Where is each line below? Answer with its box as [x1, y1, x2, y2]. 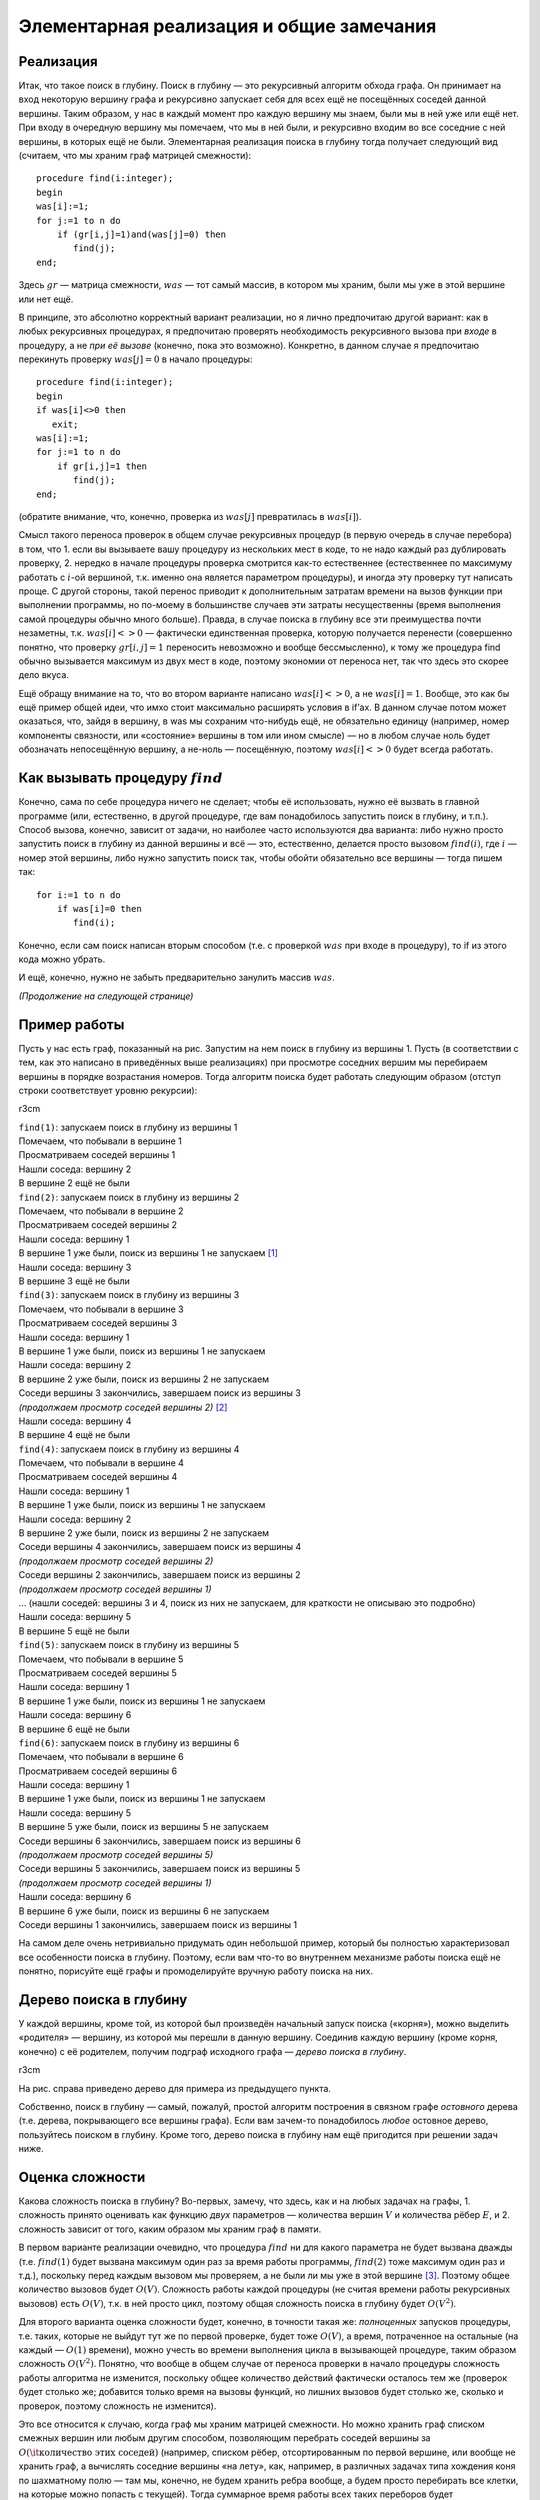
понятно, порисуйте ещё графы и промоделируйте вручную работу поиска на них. [18, 1965, 374, 1977]
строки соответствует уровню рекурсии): [18, 1084, 198, 1096]
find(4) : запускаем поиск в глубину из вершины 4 [18, 1443, 240, 1455]
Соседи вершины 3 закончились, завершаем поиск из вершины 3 [18, 1387, 302, 1399]
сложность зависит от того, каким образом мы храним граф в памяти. [18, 2223, 322, 2235]
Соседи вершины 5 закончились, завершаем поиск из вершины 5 [18, 1863, 301, 1875]
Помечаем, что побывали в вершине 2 [18, 1205, 184, 1217]
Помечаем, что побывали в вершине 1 [18, 1135, 182, 1147]
